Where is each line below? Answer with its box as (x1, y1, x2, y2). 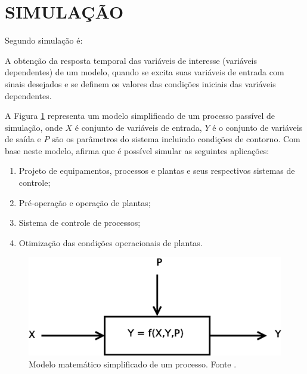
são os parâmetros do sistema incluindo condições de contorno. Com (52, 133, 300, 145)
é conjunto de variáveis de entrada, (75, 121, 202, 133)
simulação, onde (5, 121, 63, 133)
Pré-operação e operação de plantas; (18, 196, 151, 209)
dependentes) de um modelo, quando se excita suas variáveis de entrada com (5, 66, 284, 78)
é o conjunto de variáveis (212, 121, 303, 133)
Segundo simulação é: (5, 34, 83, 47)
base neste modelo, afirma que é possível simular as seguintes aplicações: (5, 144, 269, 157)
